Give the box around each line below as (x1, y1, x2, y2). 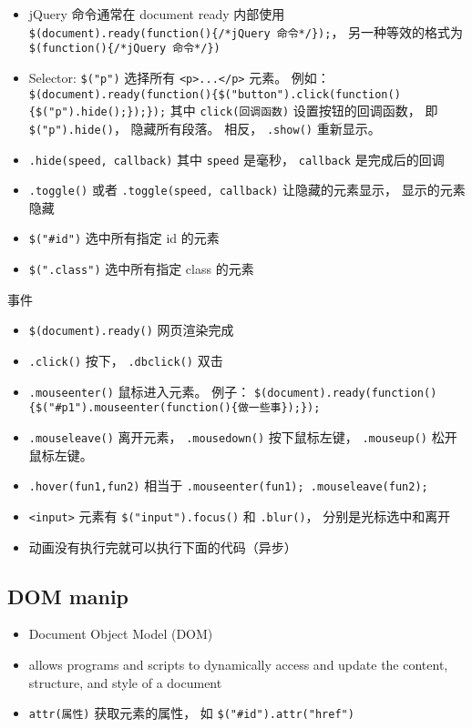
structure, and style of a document (28, 672, 222, 692)
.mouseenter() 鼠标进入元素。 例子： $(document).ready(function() (28, 381, 437, 400)
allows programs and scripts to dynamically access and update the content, (28, 654, 448, 673)
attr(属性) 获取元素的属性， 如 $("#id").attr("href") (28, 703, 354, 723)
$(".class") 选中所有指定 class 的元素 (28, 259, 254, 278)
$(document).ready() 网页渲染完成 (28, 320, 234, 339)
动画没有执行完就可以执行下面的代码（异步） (28, 537, 297, 556)
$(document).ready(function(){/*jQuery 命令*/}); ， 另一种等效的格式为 (28, 22, 464, 41)
